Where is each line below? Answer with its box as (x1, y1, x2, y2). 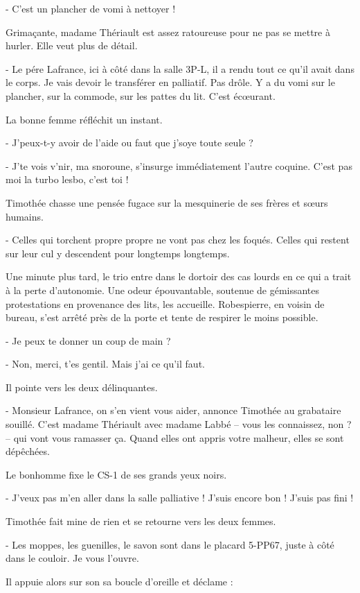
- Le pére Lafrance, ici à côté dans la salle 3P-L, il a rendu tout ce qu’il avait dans (6, 61, 354, 76)
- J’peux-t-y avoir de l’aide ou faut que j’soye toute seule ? (6, 135, 253, 150)
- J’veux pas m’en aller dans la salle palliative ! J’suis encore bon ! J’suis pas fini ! (6, 490, 354, 505)
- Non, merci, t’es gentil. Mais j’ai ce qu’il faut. (6, 356, 205, 371)
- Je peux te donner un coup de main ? (6, 333, 171, 347)
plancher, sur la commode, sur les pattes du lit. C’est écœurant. (6, 88, 276, 103)
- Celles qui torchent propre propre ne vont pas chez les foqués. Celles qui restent (6, 232, 350, 247)
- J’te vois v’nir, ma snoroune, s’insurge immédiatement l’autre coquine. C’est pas (6, 158, 352, 173)
